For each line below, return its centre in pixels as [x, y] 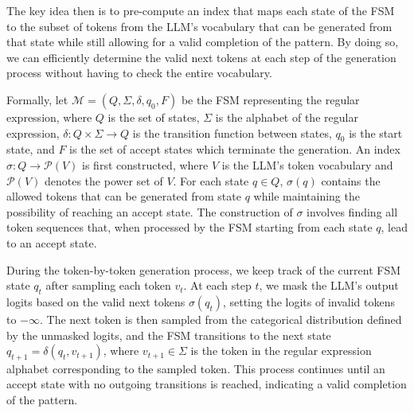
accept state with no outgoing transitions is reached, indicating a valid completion [207, 384]
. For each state [211, 180]
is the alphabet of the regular [287, 117]
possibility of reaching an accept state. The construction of [150, 211]
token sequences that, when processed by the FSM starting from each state [189, 227]
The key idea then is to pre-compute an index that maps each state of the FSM [201, 10]
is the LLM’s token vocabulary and [307, 164]
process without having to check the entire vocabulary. [139, 73]
